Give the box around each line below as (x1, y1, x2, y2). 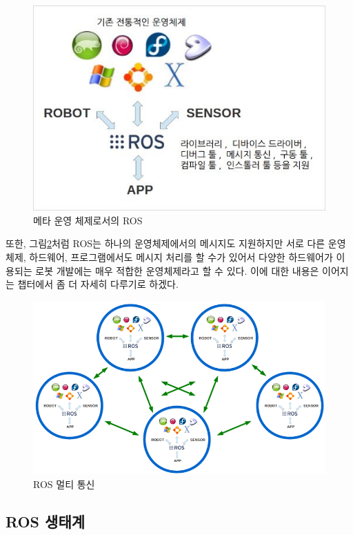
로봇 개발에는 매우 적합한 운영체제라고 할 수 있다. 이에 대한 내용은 (35, 263, 319, 278)
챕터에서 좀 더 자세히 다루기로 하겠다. (17, 277, 179, 291)
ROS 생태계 (6, 510, 85, 532)
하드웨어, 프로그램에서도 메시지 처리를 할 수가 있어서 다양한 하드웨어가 (29, 250, 333, 264)
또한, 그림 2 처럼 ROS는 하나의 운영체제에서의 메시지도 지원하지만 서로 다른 (6, 236, 325, 251)
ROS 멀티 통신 (33, 476, 95, 491)
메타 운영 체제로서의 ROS (33, 213, 143, 227)
